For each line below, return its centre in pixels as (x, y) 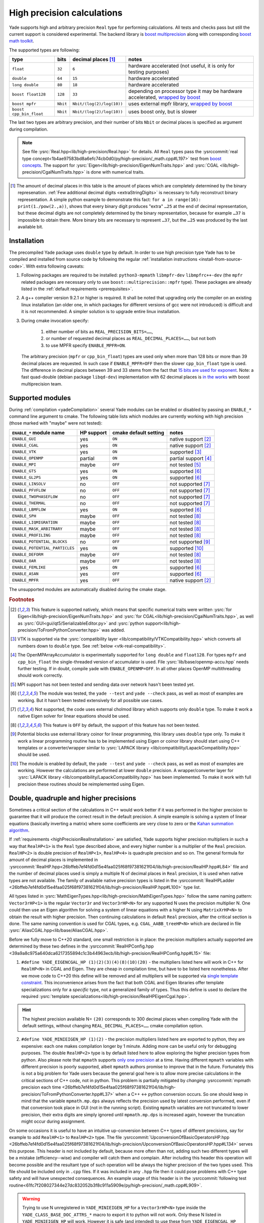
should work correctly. (40, 676)
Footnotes (22, 599)
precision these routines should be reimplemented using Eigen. (81, 784)
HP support (93, 432)
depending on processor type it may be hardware (185, 91)
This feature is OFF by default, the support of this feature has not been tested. (121, 725)
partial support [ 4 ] (191, 458)
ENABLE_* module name (38, 432)
